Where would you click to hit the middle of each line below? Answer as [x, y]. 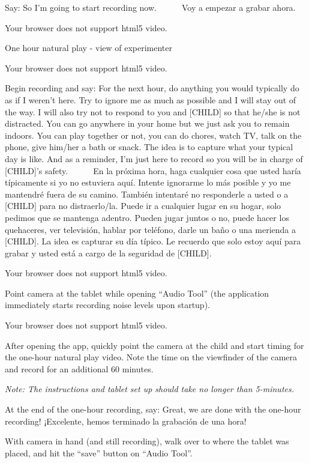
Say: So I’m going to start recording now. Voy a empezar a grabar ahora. [150, 7]
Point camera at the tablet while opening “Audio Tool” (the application [137, 293]
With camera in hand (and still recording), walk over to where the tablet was [147, 441]
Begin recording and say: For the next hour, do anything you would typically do [152, 88]
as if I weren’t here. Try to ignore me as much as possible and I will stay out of [151, 99]
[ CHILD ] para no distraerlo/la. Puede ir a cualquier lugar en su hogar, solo [143, 206]
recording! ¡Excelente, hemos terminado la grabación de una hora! [126, 421]
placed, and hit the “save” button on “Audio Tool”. [99, 452]
